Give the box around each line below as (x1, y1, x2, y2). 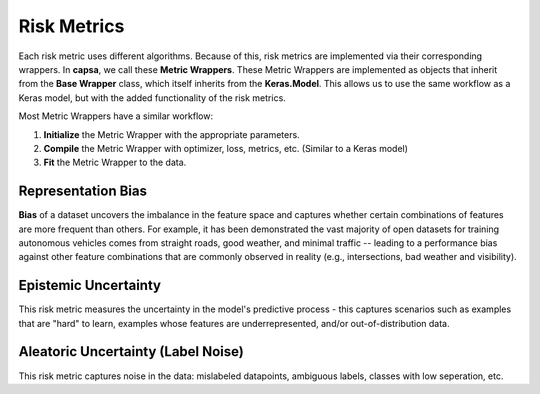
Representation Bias (18, 183, 148, 200)
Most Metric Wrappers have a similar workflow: (18, 110, 214, 122)
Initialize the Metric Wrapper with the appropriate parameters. (43, 128, 300, 140)
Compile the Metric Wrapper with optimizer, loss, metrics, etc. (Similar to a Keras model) (43, 142, 409, 154)
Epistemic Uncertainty (18, 277, 162, 294)
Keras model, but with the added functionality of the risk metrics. (18, 91, 287, 104)
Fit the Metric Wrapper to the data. (43, 156, 187, 169)
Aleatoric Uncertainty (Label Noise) (18, 343, 244, 360)
